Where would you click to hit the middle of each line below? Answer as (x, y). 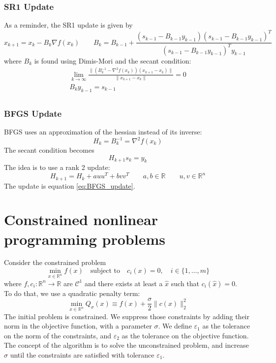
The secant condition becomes (49, 150)
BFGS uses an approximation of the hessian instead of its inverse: (103, 131)
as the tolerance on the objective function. (185, 335)
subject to (105, 271)
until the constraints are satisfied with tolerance (82, 355)
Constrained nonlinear (81, 219)
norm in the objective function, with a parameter (78, 326)
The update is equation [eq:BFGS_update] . (70, 185)
